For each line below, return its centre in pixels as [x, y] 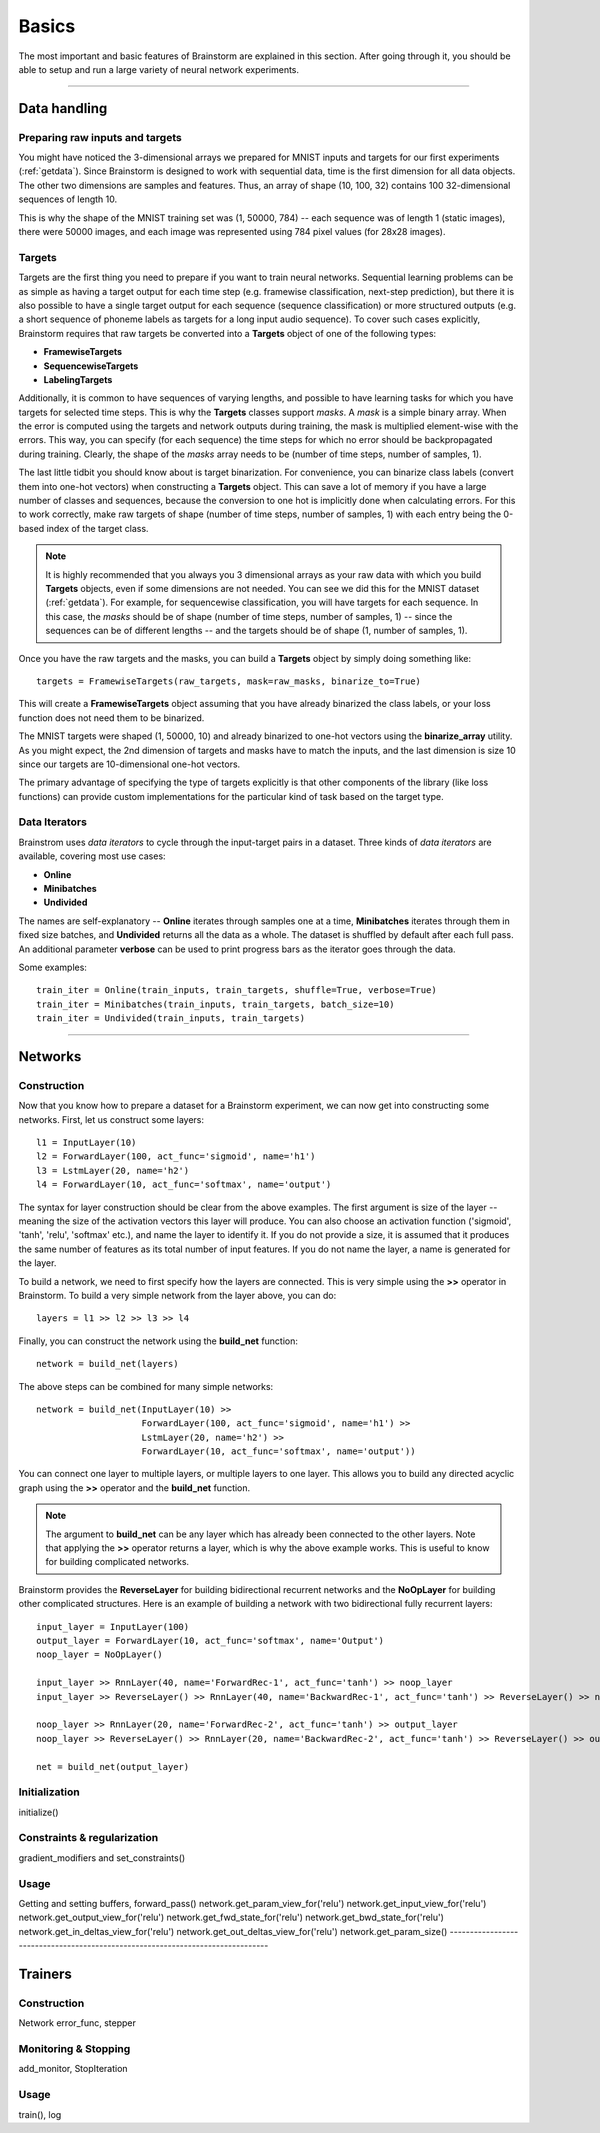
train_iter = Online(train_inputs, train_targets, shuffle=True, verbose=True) [236, 990]
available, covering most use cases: [92, 856]
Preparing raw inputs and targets [100, 137]
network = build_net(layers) [107, 1364]
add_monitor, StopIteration [73, 2069]
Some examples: [52, 967]
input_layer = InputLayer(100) [113, 1626]
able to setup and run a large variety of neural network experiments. [159, 69]
